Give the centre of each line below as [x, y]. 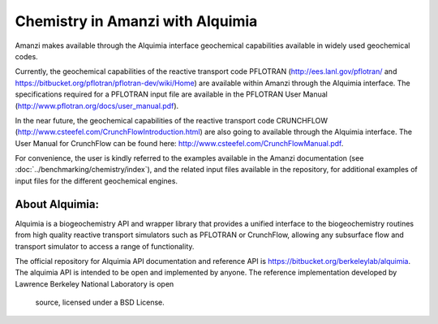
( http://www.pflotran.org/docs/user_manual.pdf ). [97, 106]
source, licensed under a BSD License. [100, 302]
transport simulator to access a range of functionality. [105, 246]
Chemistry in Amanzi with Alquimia [136, 21]
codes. [26, 56]
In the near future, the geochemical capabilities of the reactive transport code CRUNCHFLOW [172, 120]
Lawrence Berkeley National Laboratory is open [94, 283]
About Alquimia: [57, 204]
